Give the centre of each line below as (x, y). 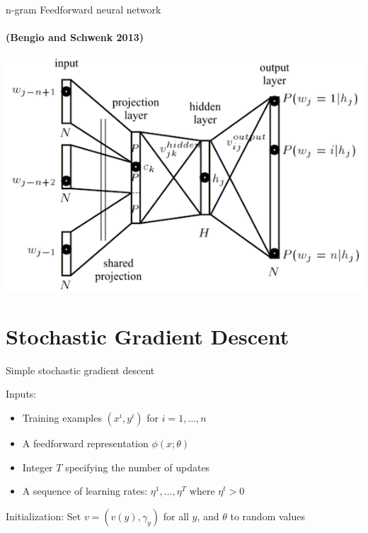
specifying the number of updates (138, 467)
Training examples (62, 418)
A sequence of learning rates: (85, 491)
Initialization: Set (44, 516)
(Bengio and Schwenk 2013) (75, 37)
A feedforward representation (85, 443)
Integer (38, 467)
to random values (268, 516)
